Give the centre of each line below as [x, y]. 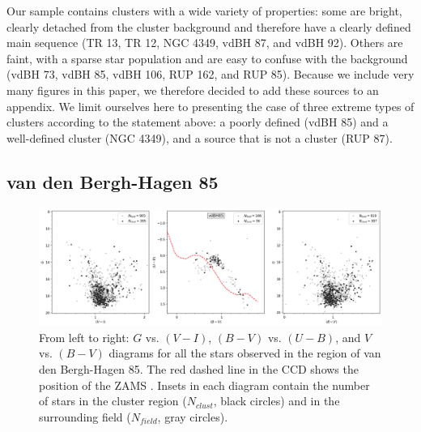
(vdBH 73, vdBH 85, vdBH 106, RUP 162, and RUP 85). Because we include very [210, 74]
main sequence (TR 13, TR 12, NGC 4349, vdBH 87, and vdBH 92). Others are [205, 43]
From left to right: [84, 337]
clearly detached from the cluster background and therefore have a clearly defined [209, 26]
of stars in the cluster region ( [113, 401]
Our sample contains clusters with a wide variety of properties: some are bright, [204, 11]
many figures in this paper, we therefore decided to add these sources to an [193, 90]
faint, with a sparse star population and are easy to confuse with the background [207, 58]
